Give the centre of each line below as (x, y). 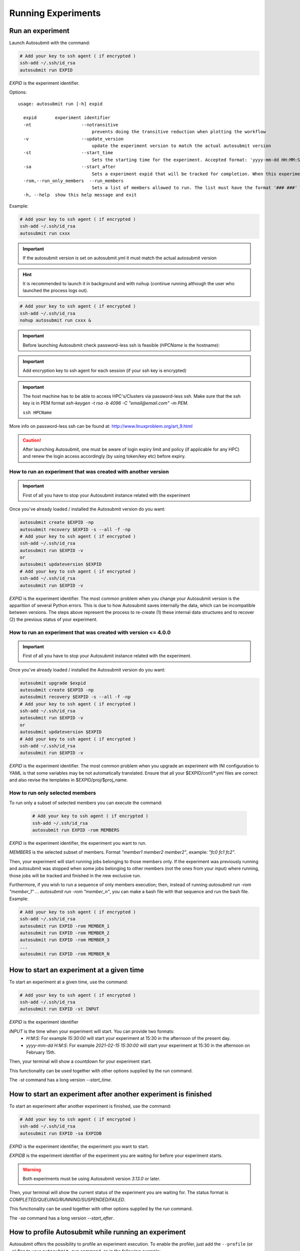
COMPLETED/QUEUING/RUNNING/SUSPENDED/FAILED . (67, 1199)
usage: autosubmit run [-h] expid (60, 104)
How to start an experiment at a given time (77, 970)
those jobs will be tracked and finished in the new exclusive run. (75, 875)
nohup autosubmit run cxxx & (55, 321)
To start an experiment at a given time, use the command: (69, 982)
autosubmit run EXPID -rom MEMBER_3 (65, 940)
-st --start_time (68, 153)
